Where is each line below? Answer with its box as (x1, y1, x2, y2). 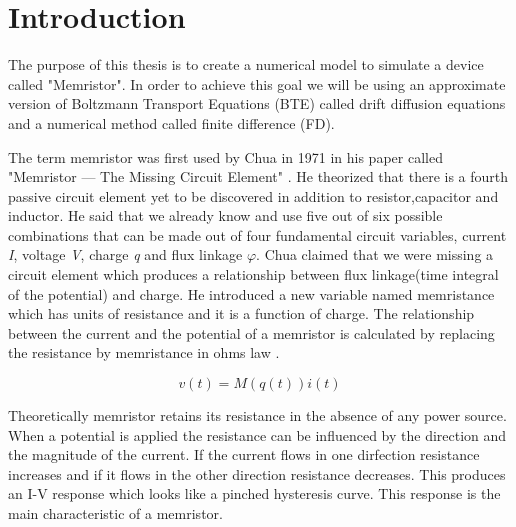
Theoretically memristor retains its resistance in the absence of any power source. (8, 405, 507, 426)
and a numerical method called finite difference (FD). (8, 112, 335, 133)
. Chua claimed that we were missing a (256, 244, 494, 265)
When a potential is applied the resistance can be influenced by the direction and (8, 424, 507, 445)
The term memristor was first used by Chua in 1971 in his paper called (8, 146, 443, 167)
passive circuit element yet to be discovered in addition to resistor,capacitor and (8, 185, 499, 206)
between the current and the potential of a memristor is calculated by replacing (8, 322, 495, 343)
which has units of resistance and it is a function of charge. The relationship (8, 303, 475, 324)
